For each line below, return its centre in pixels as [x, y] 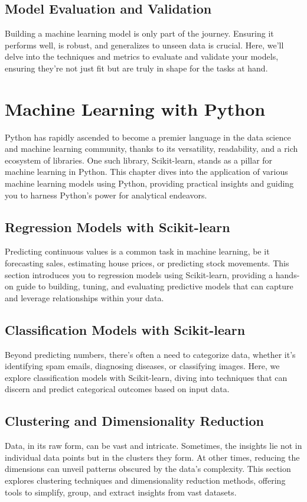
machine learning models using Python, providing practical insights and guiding [149, 183]
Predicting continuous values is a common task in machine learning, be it [137, 251]
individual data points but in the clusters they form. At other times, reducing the [152, 457]
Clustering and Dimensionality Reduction [134, 421]
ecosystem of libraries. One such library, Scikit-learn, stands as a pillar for [139, 160]
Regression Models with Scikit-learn [117, 226]
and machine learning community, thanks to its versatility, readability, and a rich [151, 149]
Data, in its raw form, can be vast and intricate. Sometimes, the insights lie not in [153, 446]
